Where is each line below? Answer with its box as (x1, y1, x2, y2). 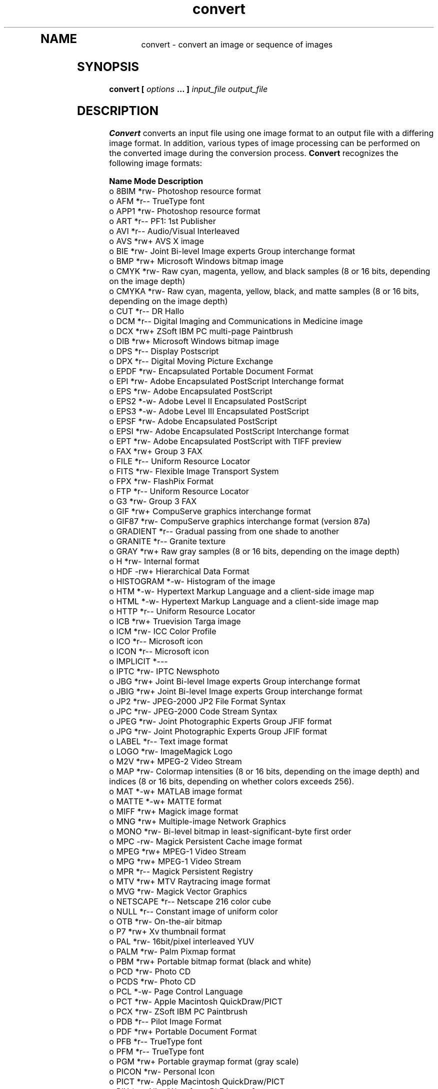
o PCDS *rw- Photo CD (109, 976, 196, 987)
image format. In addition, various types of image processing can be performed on (109, 138, 420, 149)
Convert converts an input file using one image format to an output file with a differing (109, 128, 434, 139)
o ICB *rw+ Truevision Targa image (109, 616, 241, 627)
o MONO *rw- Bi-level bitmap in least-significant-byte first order (109, 826, 351, 837)
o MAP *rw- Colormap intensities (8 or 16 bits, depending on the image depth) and (109, 766, 419, 777)
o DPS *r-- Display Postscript (109, 346, 219, 357)
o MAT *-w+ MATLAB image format (109, 786, 242, 797)
